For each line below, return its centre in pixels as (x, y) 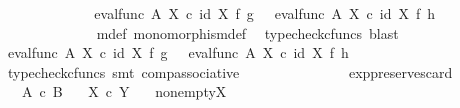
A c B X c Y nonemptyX (124, 91)
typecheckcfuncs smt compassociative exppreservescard (230, 71)
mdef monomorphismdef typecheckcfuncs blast (247, 32)
